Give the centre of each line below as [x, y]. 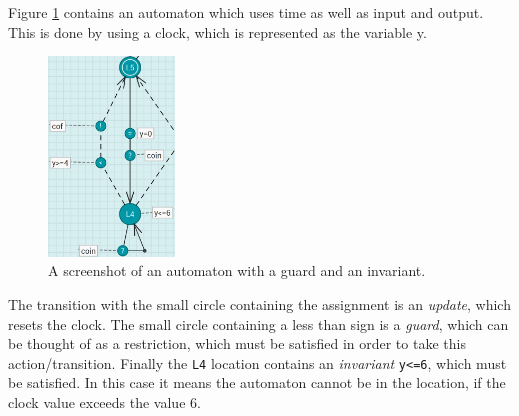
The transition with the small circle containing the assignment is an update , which [259, 303]
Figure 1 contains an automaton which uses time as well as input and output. [246, 12]
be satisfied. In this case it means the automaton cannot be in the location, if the [257, 382]
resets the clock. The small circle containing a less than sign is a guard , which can [258, 323]
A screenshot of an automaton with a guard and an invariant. [237, 270]
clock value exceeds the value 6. [104, 401]
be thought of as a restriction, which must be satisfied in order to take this [237, 343]
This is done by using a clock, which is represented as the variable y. [217, 31]
